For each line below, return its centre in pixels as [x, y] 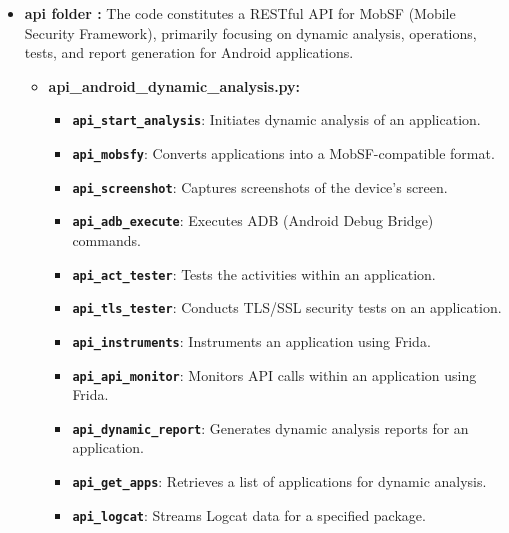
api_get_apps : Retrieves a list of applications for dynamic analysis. [279, 481]
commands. [106, 240]
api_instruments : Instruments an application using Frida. [251, 340]
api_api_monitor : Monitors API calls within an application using [274, 374]
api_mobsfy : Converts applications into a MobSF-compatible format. [283, 153]
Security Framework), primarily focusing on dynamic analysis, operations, [250, 32]
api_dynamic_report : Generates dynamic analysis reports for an [270, 427]
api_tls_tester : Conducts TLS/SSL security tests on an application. [287, 307]
